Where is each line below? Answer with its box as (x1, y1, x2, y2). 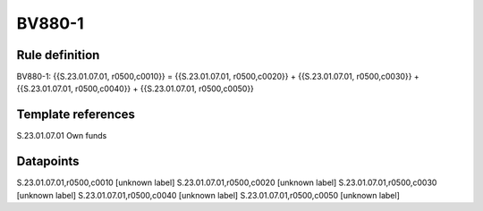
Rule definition (16, 47, 100, 63)
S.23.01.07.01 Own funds (16, 131, 107, 141)
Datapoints (16, 154, 80, 169)
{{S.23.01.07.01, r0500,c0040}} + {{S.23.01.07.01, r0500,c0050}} (16, 83, 255, 94)
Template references (16, 107, 136, 122)
